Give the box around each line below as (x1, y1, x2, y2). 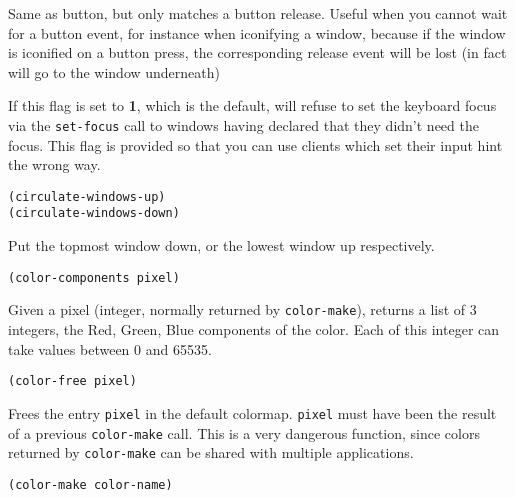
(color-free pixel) (8, 374, 137, 389)
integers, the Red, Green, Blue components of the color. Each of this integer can (8, 319, 500, 340)
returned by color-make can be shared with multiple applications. (8, 442, 414, 463)
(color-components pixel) (8, 270, 180, 285)
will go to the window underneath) (8, 61, 221, 82)
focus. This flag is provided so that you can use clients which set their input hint (8, 134, 503, 155)
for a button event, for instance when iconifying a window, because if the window (8, 22, 506, 43)
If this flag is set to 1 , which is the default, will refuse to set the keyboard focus (8, 95, 497, 116)
